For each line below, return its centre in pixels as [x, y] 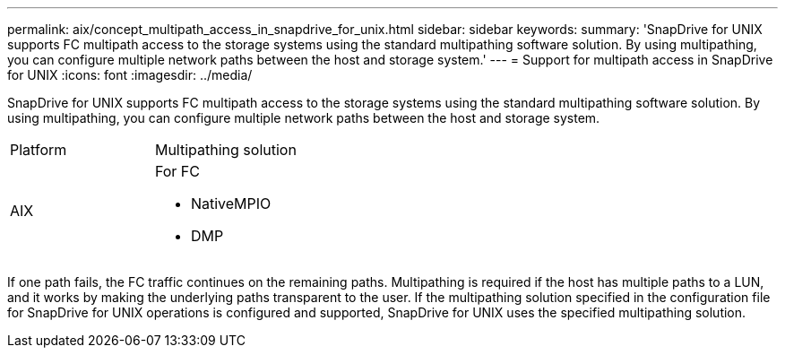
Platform [39, 150]
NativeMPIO [231, 203]
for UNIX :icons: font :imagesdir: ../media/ [130, 75]
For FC [177, 171]
